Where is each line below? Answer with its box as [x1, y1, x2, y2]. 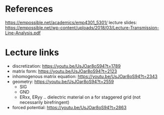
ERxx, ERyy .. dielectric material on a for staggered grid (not [19, 94, 141, 100]
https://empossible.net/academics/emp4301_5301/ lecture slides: [5, 19, 137, 25]
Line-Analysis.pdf [5, 30, 41, 36]
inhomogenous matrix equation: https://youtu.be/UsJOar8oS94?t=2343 [12, 73, 158, 79]
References [5, 3, 53, 15]
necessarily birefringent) [19, 99, 70, 105]
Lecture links [5, 47, 59, 58]
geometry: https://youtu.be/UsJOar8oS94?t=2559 [12, 78, 114, 84]
